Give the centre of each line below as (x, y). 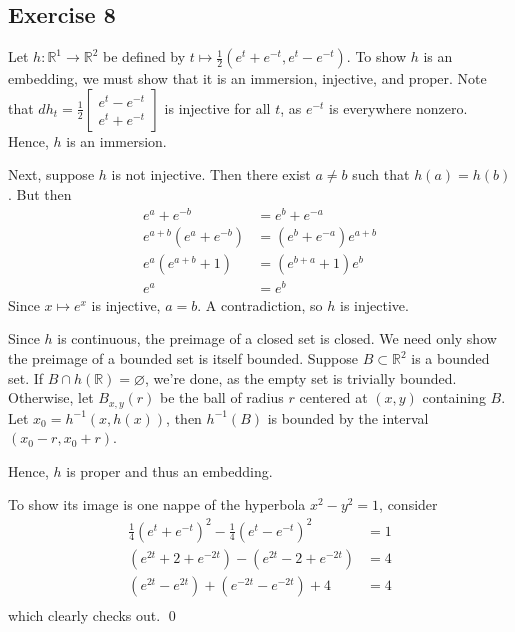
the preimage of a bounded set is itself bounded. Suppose (183, 358)
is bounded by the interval (348, 417)
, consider (408, 504)
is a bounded (450, 358)
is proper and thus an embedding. (169, 470)
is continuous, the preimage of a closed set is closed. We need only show (277, 338)
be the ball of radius (222, 397)
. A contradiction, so (260, 304)
